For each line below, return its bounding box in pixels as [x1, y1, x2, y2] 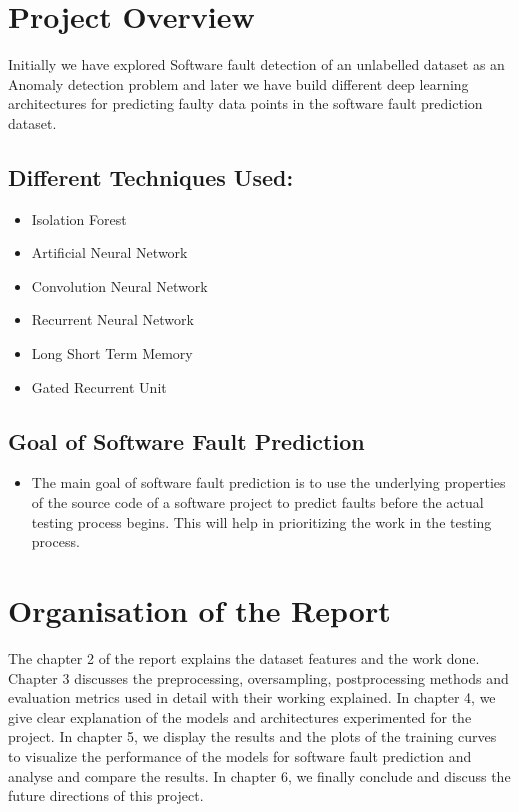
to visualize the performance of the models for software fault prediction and [8, 745, 472, 766]
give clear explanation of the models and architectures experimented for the [8, 706, 472, 727]
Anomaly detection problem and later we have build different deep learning [8, 73, 469, 94]
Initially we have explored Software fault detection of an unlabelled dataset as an [8, 54, 505, 75]
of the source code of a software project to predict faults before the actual [31, 492, 484, 513]
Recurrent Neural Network [31, 309, 194, 330]
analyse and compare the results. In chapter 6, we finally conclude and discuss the [8, 765, 511, 786]
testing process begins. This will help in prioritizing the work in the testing [31, 511, 492, 532]
